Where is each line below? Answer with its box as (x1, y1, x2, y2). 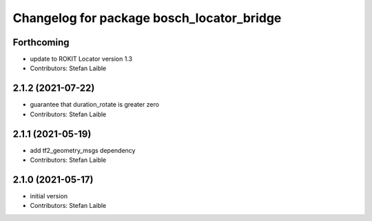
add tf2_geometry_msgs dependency (30, 146, 136, 154)
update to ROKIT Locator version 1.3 (30, 55, 133, 63)
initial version (30, 191, 68, 200)
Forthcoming (12, 36, 70, 48)
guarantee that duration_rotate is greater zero (30, 101, 160, 109)
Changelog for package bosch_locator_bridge (12, 10, 282, 25)
